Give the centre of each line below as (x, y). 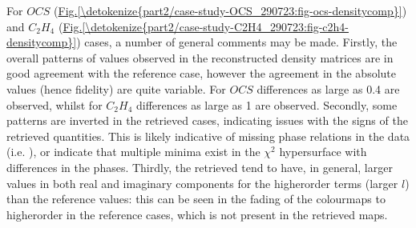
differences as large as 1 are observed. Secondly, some (267, 104)
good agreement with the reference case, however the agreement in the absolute (201, 73)
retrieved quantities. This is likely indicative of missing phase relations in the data (208, 136)
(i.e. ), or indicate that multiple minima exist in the (133, 152)
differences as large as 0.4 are (328, 88)
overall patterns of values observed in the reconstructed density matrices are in (200, 57)
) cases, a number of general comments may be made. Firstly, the (237, 42)
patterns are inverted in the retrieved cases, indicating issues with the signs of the (207, 120)
